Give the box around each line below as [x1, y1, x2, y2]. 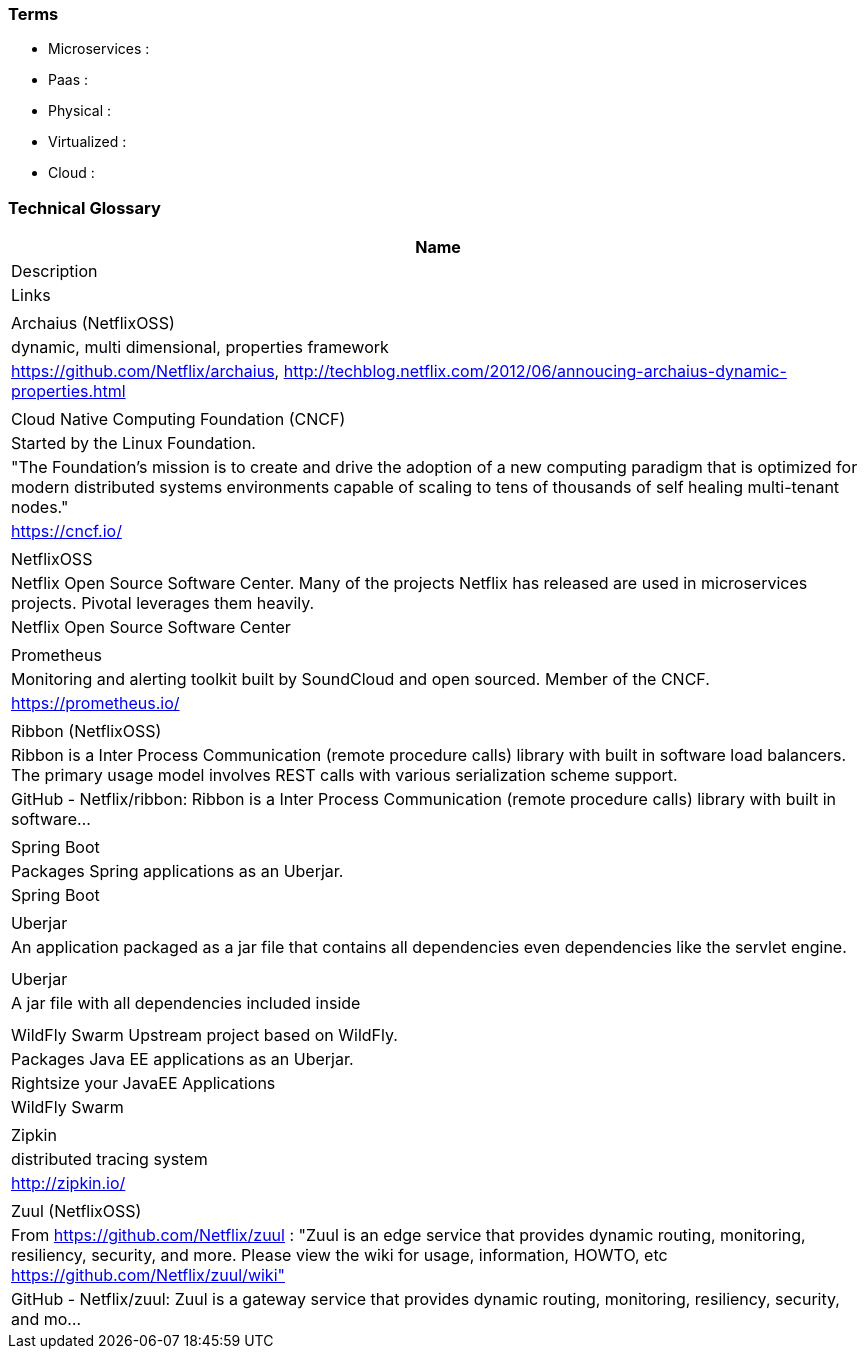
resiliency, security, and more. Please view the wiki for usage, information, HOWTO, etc [11, 1245, 668, 1266]
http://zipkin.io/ [11, 1173, 126, 1194]
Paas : [48, 71, 89, 89]
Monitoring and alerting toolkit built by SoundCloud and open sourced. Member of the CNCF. [11, 669, 710, 690]
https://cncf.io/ [11, 521, 122, 542]
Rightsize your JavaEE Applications [11, 1073, 276, 1094]
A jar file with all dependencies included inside [11, 993, 361, 1014]
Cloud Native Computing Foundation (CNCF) [11, 409, 346, 430]
